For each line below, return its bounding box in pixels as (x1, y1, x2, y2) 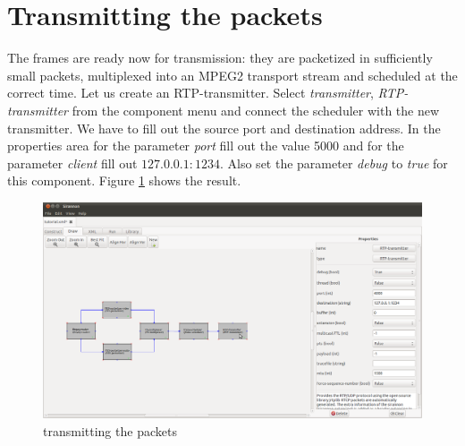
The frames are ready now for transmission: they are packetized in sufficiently (7, 48, 433, 67)
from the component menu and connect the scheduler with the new (72, 100, 440, 119)
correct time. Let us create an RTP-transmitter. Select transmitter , (7, 83, 374, 102)
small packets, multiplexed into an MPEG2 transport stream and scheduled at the (7, 65, 458, 84)
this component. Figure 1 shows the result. (7, 171, 241, 190)
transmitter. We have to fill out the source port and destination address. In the (7, 118, 441, 137)
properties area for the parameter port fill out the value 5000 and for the (7, 136, 404, 155)
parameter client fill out (7, 153, 138, 172)
